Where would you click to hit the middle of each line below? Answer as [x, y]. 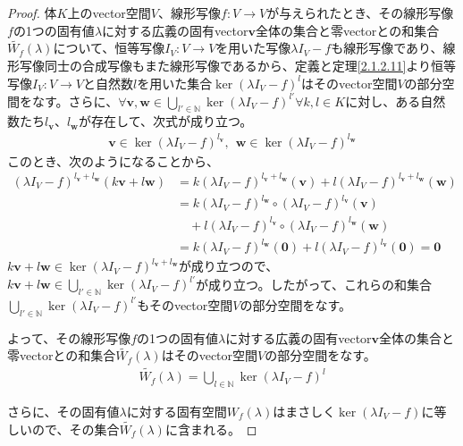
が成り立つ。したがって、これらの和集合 [314, 284]
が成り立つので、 [228, 266]
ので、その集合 [76, 429]
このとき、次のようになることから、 [114, 160]
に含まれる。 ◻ [211, 429]
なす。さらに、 [75, 101]
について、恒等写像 [109, 48]
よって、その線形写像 [69, 337]
